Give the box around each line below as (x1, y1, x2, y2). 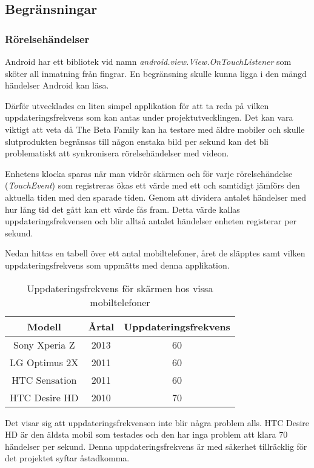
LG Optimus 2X (10, 355, 79, 369)
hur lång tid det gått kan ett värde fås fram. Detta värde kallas (5, 202, 240, 215)
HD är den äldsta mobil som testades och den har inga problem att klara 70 (5, 428, 288, 441)
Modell (27, 319, 61, 333)
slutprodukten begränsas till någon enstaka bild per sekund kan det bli (5, 135, 269, 147)
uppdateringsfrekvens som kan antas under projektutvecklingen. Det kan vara (5, 111, 293, 124)
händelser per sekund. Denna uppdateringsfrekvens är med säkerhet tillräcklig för (5, 440, 307, 452)
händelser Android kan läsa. (5, 79, 109, 92)
